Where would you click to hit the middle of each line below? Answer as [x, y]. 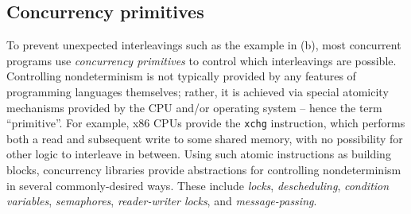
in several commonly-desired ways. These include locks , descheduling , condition [198, 185]
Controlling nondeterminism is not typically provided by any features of [181, 76]
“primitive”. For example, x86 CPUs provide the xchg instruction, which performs [206, 123]
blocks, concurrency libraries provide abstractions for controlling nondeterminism [204, 170]
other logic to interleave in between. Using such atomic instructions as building [199, 154]
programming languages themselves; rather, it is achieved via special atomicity [198, 91]
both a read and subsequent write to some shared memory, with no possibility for [205, 138]
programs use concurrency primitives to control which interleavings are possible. [202, 60]
